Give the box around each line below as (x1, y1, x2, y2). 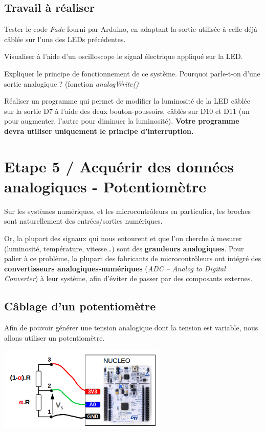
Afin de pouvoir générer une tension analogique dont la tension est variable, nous (4, 322, 258, 333)
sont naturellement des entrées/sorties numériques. (4, 215, 163, 226)
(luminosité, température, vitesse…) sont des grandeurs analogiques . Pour (4, 243, 244, 253)
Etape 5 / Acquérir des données (4, 155, 234, 176)
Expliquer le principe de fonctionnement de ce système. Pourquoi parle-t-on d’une (4, 68, 260, 78)
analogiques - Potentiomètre (4, 175, 206, 196)
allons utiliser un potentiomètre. (4, 332, 105, 343)
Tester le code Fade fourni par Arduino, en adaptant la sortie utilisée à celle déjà (4, 24, 258, 34)
